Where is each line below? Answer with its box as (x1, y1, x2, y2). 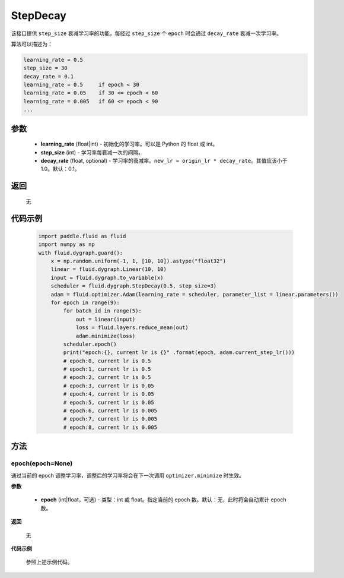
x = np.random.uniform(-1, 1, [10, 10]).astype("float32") (50, 258, 227, 264)
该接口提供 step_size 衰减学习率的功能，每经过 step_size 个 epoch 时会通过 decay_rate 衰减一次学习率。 (11, 30, 282, 37)
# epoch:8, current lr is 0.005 (63, 424, 157, 431)
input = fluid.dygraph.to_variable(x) (50, 274, 164, 281)
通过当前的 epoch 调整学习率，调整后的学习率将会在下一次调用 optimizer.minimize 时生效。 (11, 472, 244, 479)
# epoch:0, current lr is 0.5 (63, 357, 151, 364)
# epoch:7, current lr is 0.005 (63, 416, 157, 422)
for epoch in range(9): (50, 299, 120, 306)
